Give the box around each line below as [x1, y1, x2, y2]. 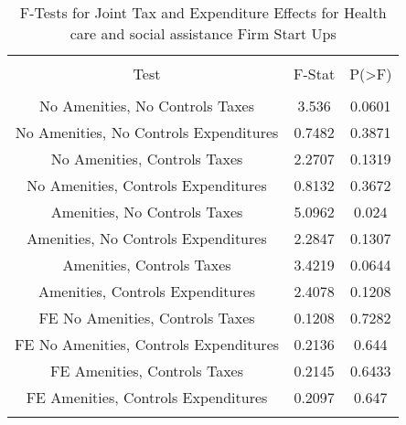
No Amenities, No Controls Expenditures [15, 122, 279, 143]
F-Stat [294, 63, 336, 84]
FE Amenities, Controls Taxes [50, 360, 243, 381]
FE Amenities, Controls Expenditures [26, 387, 268, 408]
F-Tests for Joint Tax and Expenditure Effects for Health [19, 2, 387, 23]
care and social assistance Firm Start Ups [69, 23, 337, 44]
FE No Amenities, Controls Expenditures [15, 334, 280, 355]
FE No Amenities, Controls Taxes [38, 307, 255, 328]
